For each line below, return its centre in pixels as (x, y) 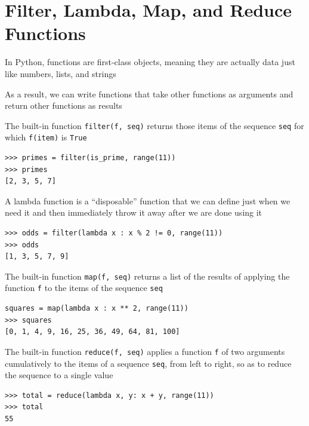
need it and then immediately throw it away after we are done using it (134, 212)
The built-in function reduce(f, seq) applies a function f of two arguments (145, 351)
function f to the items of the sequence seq (84, 288)
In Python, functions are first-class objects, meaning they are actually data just (150, 62)
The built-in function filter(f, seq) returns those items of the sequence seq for (154, 125)
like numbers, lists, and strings (61, 73)
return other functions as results (64, 105)
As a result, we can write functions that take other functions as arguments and (149, 94)
